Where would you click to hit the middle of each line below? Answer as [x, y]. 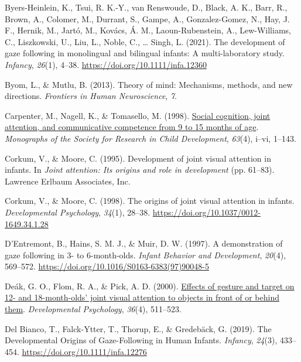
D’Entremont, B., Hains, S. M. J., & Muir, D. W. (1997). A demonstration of [144, 243]
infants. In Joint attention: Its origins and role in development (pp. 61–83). [140, 170]
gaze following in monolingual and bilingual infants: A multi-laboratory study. [145, 53]
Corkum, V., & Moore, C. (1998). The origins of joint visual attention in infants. [150, 201]
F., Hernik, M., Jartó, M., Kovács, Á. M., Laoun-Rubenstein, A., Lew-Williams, [148, 30]
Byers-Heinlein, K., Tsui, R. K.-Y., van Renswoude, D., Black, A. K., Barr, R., [146, 7]
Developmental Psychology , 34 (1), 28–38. [78, 212]
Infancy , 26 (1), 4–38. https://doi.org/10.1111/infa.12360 [106, 64]
